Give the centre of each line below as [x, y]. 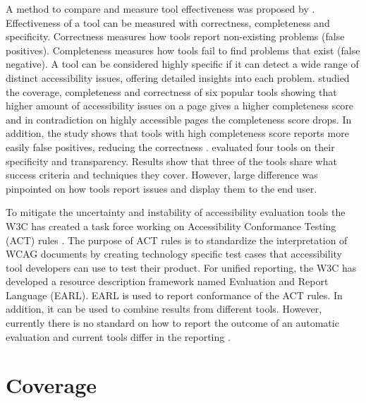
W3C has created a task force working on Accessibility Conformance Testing [171, 225]
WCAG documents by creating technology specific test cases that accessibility [174, 254]
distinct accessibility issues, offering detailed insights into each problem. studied [178, 77]
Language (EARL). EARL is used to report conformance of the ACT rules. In [174, 295]
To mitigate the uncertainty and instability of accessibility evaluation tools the [176, 212]
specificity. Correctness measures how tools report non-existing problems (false [175, 36]
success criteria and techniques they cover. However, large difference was [162, 175]
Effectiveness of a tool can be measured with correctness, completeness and [168, 22]
